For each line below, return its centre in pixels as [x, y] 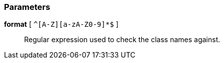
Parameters [27, 7]
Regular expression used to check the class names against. [122, 40]
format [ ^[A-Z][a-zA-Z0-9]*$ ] [61, 24]
